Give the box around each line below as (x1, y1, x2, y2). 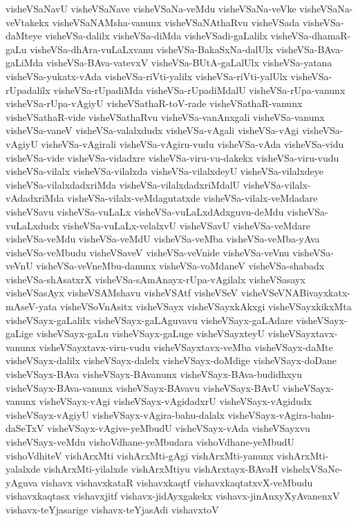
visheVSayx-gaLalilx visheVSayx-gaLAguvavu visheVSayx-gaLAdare (6, 312, 293, 327)
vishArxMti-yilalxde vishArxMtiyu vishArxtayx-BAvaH (43, 462, 279, 476)
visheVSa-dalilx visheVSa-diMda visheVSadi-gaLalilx (45, 28, 267, 43)
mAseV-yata (6, 299, 57, 314)
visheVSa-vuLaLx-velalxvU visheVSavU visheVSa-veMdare (62, 218, 310, 232)
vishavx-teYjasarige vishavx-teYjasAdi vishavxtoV (6, 502, 219, 516)
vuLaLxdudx (6, 218, 59, 232)
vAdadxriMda (6, 191, 64, 205)
